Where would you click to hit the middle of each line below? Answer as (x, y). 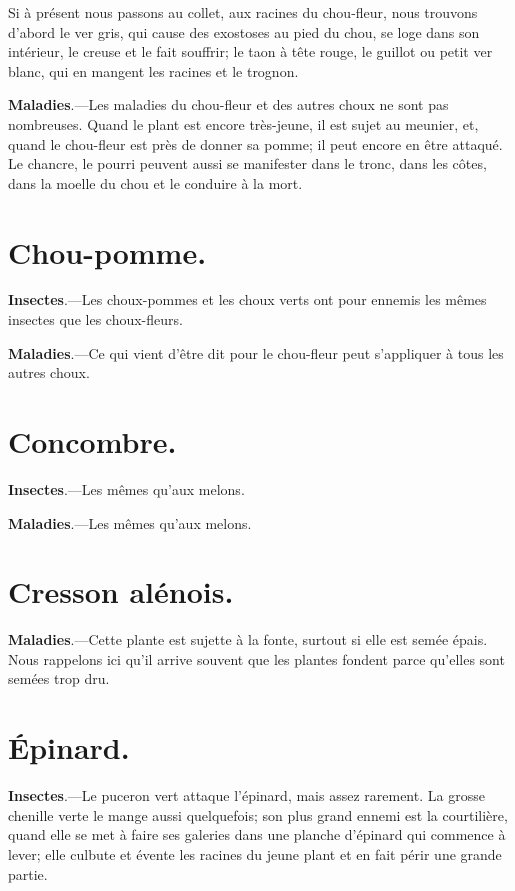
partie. (28, 873)
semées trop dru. (59, 678)
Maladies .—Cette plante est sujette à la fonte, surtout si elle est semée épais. (248, 639)
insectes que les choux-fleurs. (95, 319)
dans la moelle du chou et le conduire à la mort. (155, 182)
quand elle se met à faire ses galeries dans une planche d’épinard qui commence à (257, 834)
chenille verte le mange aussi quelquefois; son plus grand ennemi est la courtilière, (258, 814)
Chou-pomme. (107, 251)
